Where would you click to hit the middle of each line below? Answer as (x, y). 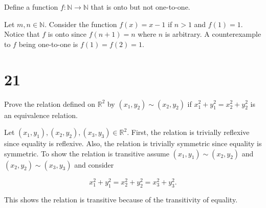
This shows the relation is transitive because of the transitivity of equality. (121, 199)
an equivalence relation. (41, 115)
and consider (94, 164)
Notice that (22, 34)
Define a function (31, 7)
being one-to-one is (48, 44)
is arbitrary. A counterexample (213, 34)
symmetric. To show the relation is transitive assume (87, 153)
